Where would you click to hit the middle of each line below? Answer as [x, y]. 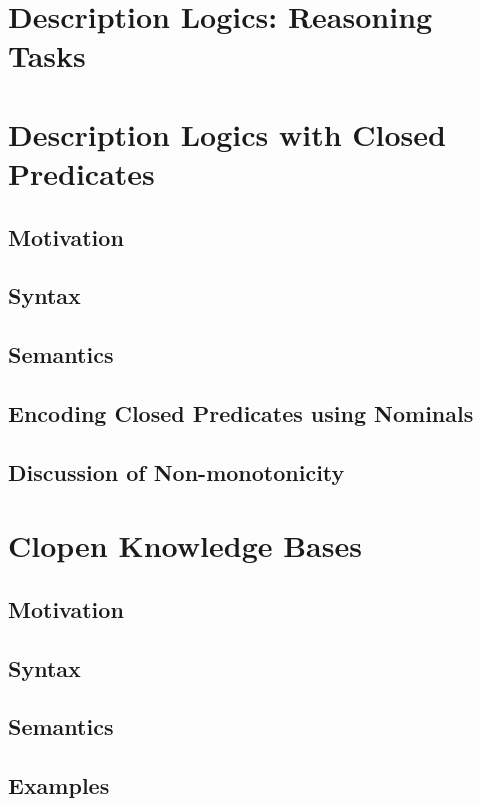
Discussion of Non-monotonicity [176, 471]
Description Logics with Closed [227, 133]
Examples [59, 785]
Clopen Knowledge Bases [185, 545]
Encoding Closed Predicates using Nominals [241, 412]
